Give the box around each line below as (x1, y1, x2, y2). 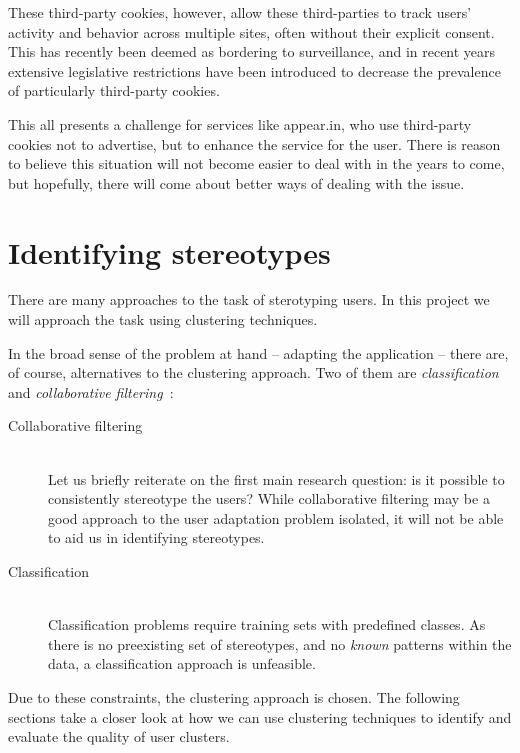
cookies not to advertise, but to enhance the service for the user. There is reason (8, 133, 501, 154)
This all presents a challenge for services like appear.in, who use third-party (8, 113, 472, 134)
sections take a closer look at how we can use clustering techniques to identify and (8, 706, 512, 727)
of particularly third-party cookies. (8, 80, 220, 101)
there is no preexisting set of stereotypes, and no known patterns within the (48, 633, 512, 654)
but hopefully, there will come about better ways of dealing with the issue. (8, 172, 465, 193)
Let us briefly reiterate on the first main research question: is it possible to (48, 468, 505, 489)
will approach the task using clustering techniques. (8, 309, 318, 330)
